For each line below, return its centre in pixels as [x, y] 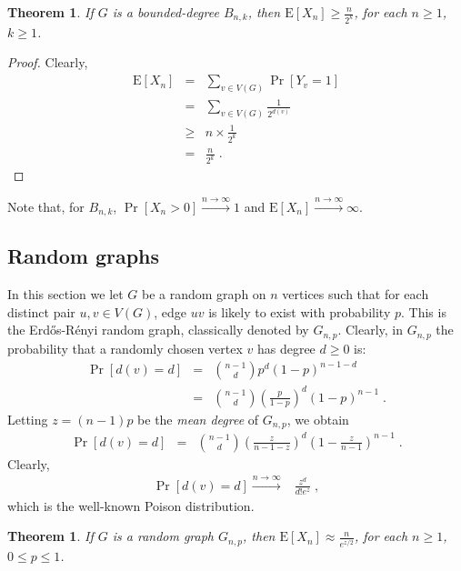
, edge [170, 311]
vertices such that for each [356, 294]
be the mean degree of [198, 419]
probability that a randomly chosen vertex [125, 348]
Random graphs [84, 256]
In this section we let [65, 294]
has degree [286, 348]
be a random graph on [204, 294]
